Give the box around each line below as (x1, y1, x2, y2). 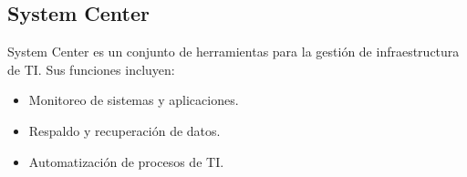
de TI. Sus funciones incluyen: (7, 59, 175, 78)
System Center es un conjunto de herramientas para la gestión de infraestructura (7, 42, 460, 61)
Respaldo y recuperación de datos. (28, 120, 221, 140)
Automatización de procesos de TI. (28, 151, 224, 171)
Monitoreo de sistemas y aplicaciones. (28, 90, 239, 109)
